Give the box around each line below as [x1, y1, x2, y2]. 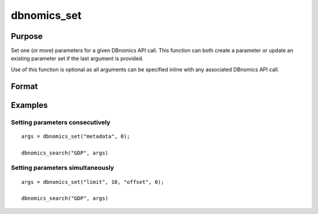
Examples [11, 100, 48, 110]
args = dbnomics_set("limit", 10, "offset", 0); [21, 179, 164, 185]
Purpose [11, 31, 43, 41]
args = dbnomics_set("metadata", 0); [21, 133, 131, 140]
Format [11, 81, 38, 91]
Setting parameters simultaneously [11, 164, 114, 172]
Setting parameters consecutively [11, 118, 111, 126]
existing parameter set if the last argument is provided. [11, 55, 144, 62]
